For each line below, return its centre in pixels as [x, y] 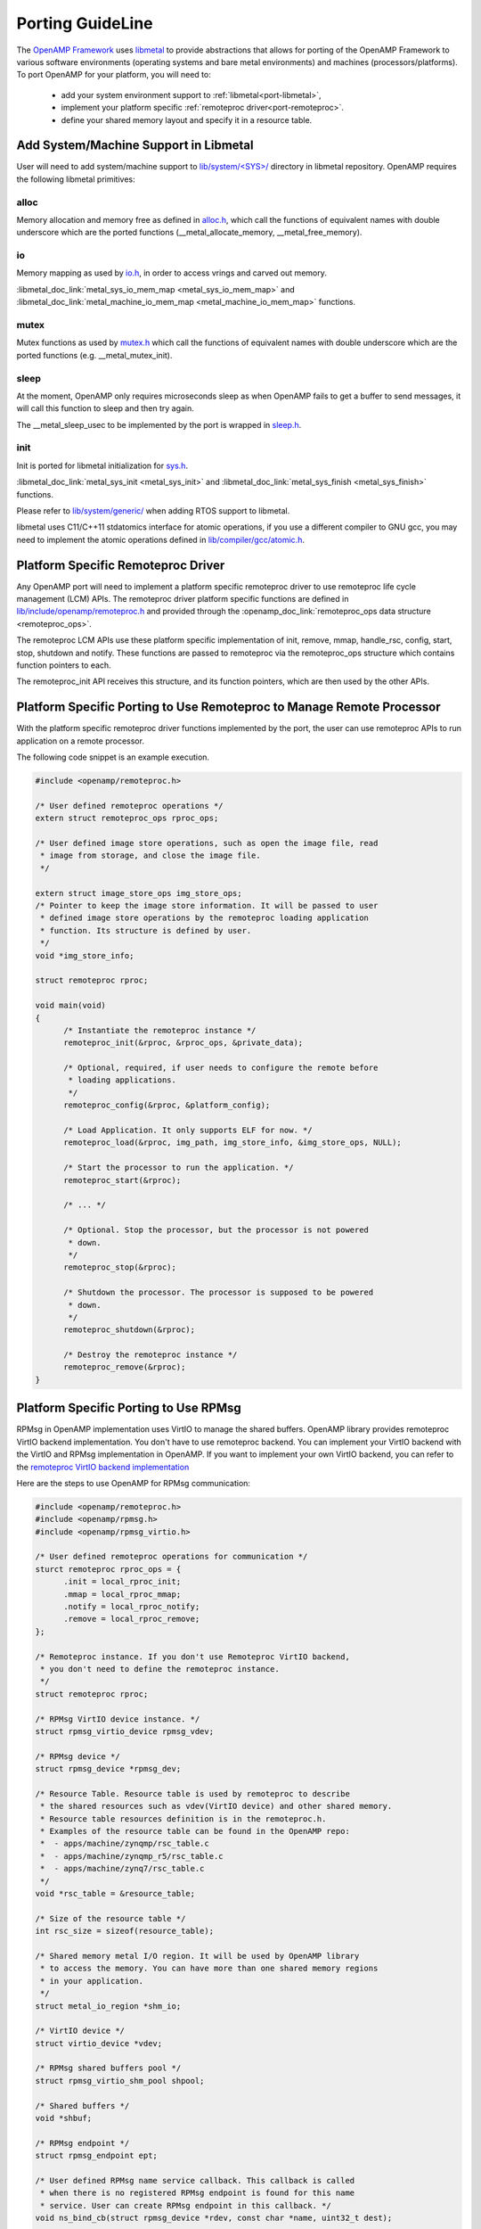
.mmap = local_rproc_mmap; [122, 1594]
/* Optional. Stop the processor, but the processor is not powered [216, 1230]
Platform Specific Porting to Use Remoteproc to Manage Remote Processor [228, 707]
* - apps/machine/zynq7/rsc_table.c [122, 1869]
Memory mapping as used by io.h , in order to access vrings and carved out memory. [171, 273]
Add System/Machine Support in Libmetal [135, 146]
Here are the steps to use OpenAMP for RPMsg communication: [134, 1483]
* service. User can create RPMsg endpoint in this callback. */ [186, 2205]
